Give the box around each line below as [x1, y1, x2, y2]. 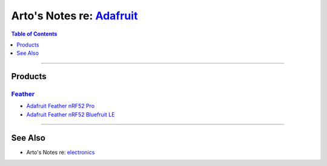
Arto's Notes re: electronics [26, 148, 95, 156]
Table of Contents [11, 30, 58, 37]
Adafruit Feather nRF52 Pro [26, 103, 95, 110]
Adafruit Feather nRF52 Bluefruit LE [26, 110, 115, 118]
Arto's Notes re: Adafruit [11, 9, 138, 22]
